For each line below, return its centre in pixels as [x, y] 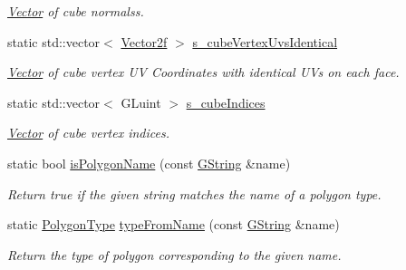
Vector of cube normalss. [76, 11]
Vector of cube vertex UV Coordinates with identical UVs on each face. [203, 72]
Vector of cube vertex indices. [89, 133]
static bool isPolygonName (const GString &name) [149, 163]
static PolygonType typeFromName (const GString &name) [174, 224]
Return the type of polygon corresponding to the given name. [174, 254]
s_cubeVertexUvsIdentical [265, 41]
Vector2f [144, 41]
